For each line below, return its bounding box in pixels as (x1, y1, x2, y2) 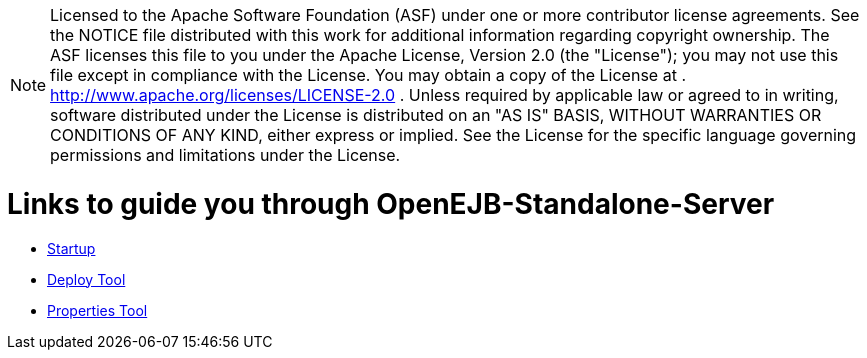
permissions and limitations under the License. (50, 145, 401, 165)
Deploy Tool (47, 270, 126, 288)
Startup (47, 239, 96, 257)
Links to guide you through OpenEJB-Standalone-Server (7, 186, 775, 221)
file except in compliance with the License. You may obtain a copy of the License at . (50, 65, 686, 85)
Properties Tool (47, 301, 148, 319)
